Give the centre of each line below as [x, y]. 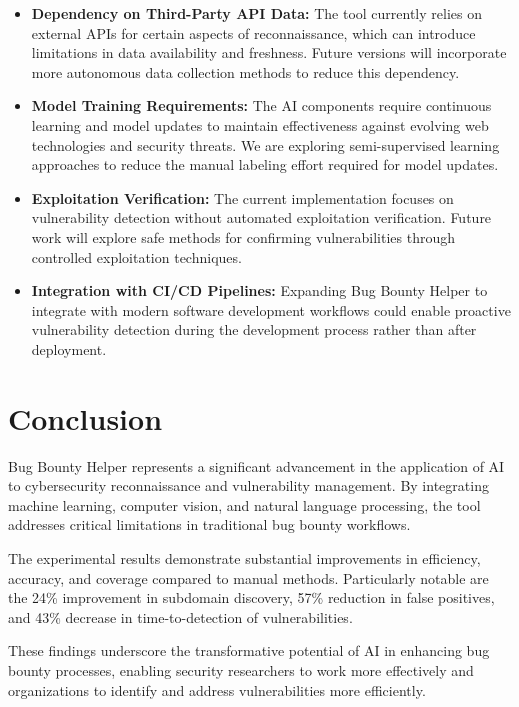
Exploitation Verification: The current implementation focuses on [242, 197]
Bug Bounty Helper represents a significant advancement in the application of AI [256, 465]
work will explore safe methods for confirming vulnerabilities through [243, 236]
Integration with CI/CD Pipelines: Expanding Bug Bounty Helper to [259, 290]
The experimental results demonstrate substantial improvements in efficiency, [244, 558]
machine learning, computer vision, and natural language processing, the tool [244, 504]
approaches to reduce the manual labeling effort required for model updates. [265, 164]
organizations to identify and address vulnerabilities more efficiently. [217, 689]
